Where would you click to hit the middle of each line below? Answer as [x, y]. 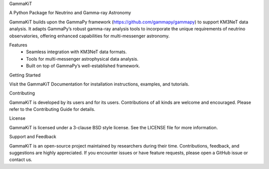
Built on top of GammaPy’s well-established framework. [83, 66]
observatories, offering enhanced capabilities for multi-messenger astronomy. [89, 36]
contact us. [21, 160]
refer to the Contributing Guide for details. [52, 109]
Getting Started [25, 75]
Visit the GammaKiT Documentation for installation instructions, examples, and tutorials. [99, 84]
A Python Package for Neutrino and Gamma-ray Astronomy [70, 13]
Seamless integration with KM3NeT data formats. [76, 52]
